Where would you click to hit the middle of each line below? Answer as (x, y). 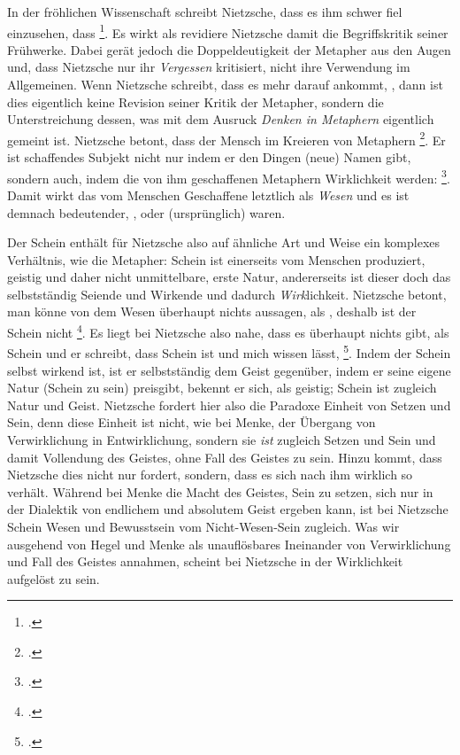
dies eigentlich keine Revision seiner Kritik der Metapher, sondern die (195, 101)
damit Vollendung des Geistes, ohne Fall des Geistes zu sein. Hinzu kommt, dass (225, 457)
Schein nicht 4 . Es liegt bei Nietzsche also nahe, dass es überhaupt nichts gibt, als (228, 331)
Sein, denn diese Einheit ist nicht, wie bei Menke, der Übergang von (192, 422)
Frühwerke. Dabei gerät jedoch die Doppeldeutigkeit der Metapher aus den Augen (229, 49)
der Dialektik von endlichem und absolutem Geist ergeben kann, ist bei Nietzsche (228, 509)
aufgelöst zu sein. (54, 578)
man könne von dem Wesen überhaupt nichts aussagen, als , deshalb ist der (212, 311)
